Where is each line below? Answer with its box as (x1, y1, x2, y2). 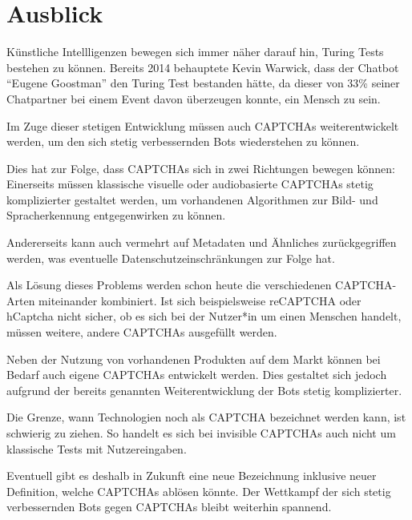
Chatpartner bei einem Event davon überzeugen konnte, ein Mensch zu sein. (6, 90, 381, 107)
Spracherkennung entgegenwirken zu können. (6, 207, 226, 224)
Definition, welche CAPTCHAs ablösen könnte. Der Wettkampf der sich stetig (6, 482, 391, 499)
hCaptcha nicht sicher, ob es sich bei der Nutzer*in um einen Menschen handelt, (6, 308, 402, 324)
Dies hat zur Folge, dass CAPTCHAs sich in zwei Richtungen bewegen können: (6, 159, 395, 176)
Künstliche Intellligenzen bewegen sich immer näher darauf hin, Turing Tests (6, 43, 384, 60)
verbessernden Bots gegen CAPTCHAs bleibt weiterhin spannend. (6, 498, 332, 515)
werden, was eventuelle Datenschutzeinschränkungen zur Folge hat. (6, 249, 335, 266)
